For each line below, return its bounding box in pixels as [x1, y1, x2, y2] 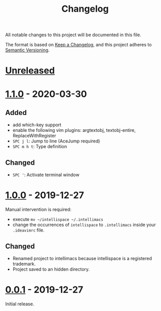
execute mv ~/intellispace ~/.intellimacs [12, 216, 104, 222]
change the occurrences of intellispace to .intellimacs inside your [12, 222, 156, 228]
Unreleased [5, 65, 55, 76]
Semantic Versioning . [5, 47, 50, 53]
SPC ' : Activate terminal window [12, 172, 79, 178]
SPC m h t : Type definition [12, 144, 67, 150]
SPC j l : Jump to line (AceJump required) [12, 138, 100, 144]
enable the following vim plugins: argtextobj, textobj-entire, [12, 127, 136, 133]
